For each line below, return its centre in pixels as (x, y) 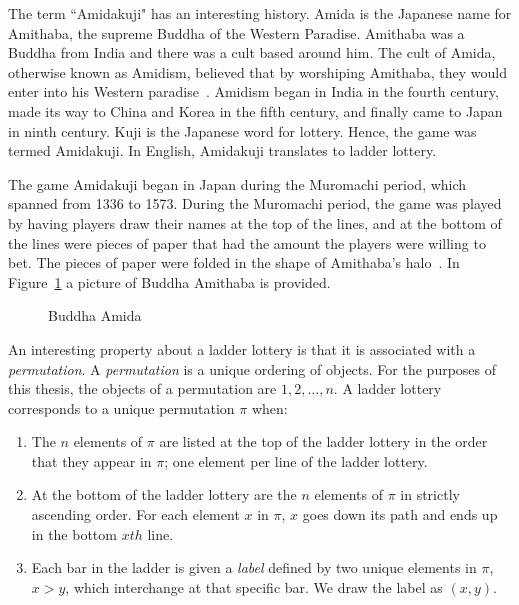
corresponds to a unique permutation (121, 407)
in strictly (430, 494)
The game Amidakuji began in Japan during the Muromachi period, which (237, 183)
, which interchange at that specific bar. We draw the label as (254, 586)
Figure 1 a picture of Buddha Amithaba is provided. (169, 281)
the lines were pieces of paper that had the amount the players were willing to (247, 242)
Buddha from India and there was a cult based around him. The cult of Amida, (252, 52)
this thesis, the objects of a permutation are (142, 388)
